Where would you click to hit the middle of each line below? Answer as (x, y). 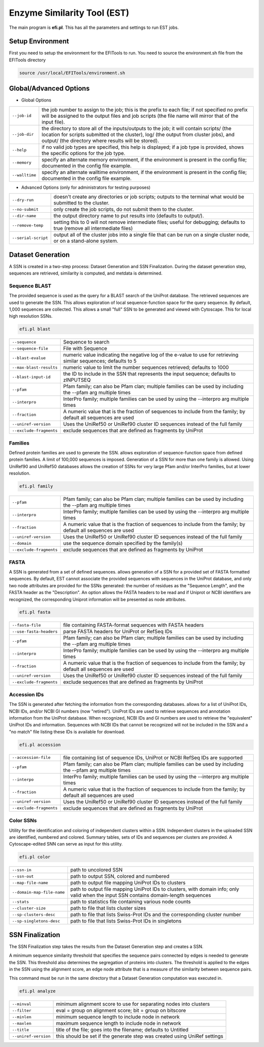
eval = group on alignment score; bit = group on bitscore (121, 1011)
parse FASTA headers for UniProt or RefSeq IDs (118, 631)
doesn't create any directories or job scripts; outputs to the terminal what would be (149, 197)
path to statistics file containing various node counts (130, 902)
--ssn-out (23, 876)
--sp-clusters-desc (34, 914)
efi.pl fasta (35, 612)
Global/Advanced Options (49, 88)
